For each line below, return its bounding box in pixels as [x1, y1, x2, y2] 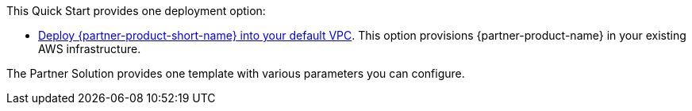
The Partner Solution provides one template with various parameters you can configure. [6, 67, 465, 80]
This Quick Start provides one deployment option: [6, 4, 266, 17]
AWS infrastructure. [38, 42, 141, 55]
